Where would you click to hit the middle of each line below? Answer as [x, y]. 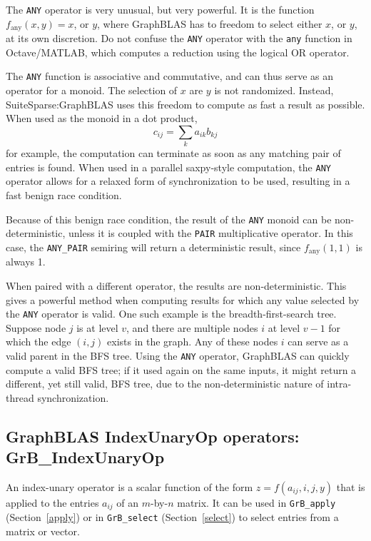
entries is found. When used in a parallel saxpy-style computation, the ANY [168, 167]
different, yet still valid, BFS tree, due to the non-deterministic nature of [165, 384]
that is [351, 486]
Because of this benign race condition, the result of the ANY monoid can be [169, 219]
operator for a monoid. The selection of [92, 90]
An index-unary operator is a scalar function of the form [129, 486]
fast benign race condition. [64, 194]
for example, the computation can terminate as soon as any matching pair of [173, 153]
